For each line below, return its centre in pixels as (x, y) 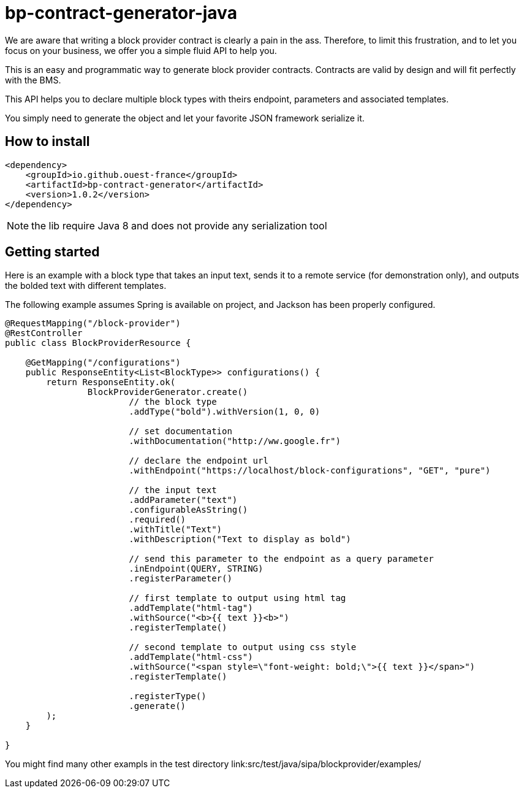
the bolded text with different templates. (86, 286)
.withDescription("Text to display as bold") (240, 539)
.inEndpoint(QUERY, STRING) (196, 569)
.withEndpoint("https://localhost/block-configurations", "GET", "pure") (310, 471)
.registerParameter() (180, 579)
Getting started (52, 252)
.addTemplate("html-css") (191, 657)
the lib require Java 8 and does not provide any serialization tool (179, 225)
